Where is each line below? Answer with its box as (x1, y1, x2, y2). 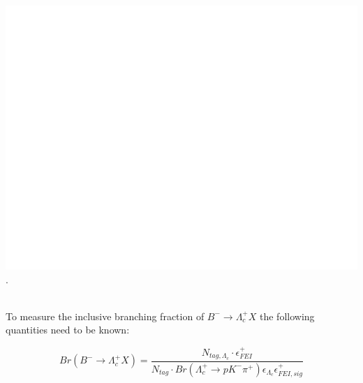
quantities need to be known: (6, 322, 130, 337)
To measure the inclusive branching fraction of (6, 308, 205, 323)
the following (260, 308, 315, 323)
